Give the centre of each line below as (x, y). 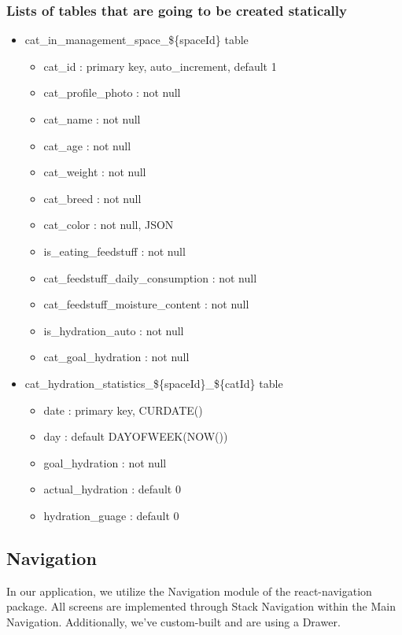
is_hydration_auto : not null (114, 330)
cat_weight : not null (95, 172)
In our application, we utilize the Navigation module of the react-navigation (189, 591)
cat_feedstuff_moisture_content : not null (146, 304)
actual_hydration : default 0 (112, 489)
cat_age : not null (87, 145)
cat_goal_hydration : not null (116, 357)
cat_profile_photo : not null (112, 92)
